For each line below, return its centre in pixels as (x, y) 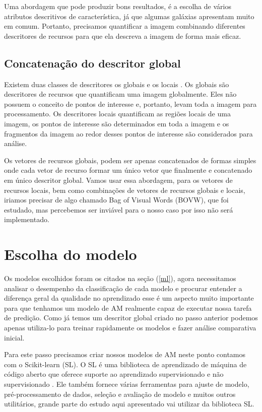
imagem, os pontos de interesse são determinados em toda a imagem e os (117, 123)
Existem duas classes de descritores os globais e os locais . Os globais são (117, 84)
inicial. (14, 337)
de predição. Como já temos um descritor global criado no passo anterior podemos (131, 318)
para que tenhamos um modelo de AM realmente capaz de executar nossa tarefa (128, 307)
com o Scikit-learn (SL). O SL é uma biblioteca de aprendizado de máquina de (125, 364)
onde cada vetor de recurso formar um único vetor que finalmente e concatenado (128, 170)
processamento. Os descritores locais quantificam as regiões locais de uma (117, 114)
